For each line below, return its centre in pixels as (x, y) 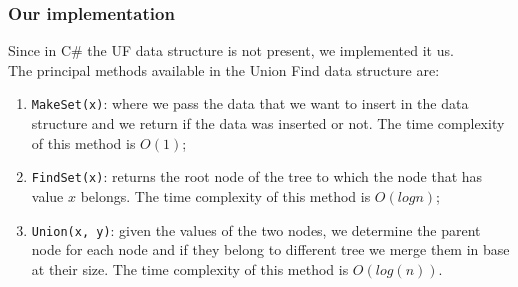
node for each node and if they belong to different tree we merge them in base (270, 249)
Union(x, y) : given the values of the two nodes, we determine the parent (256, 229)
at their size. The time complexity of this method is (190, 268)
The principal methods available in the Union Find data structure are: (224, 69)
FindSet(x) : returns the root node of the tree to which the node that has (257, 176)
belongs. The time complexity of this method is (225, 195)
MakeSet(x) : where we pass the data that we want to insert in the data (250, 103)
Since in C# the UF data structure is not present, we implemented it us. (231, 50)
